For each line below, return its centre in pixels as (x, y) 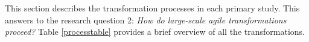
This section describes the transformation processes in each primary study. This (152, 8)
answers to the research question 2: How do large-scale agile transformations (146, 19)
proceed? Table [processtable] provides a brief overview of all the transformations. (155, 31)
